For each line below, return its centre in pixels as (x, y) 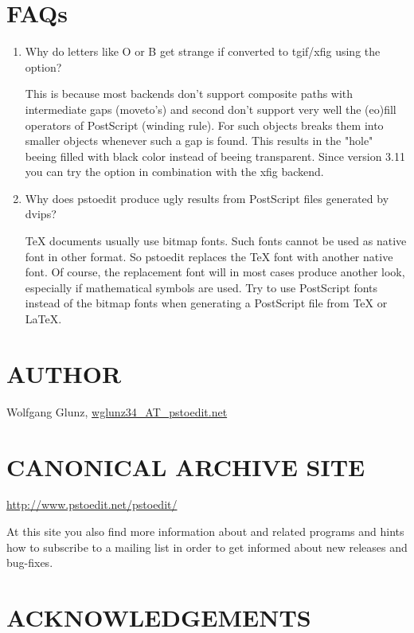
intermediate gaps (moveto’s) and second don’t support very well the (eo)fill (211, 109)
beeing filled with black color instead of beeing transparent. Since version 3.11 (215, 156)
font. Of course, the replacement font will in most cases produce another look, (215, 272)
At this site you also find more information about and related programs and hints (205, 531)
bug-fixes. (30, 563)
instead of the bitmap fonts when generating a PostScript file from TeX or (206, 303)
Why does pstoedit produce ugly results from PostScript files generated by (207, 198)
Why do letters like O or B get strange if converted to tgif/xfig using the (203, 51)
